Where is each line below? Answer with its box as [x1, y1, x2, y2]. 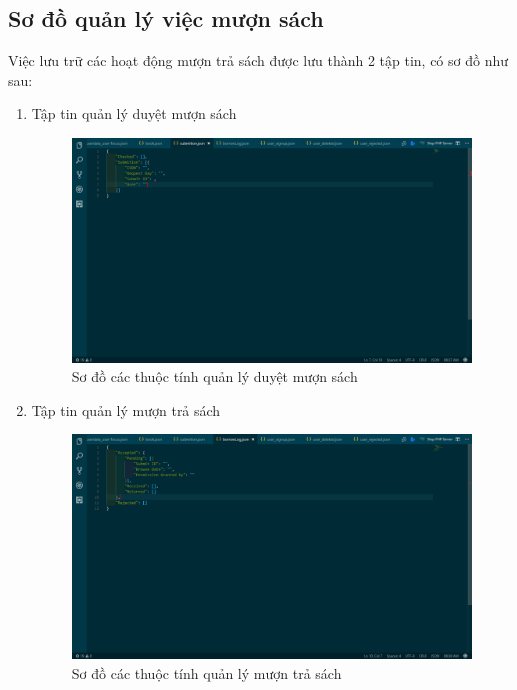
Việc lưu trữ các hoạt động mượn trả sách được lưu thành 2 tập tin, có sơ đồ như [8, 50, 508, 71]
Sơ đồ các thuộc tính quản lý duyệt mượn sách [71, 366, 358, 387]
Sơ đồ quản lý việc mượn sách [8, 3, 324, 34]
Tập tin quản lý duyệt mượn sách [31, 103, 237, 124]
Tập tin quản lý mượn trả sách [31, 399, 221, 420]
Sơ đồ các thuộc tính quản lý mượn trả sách [71, 662, 342, 683]
